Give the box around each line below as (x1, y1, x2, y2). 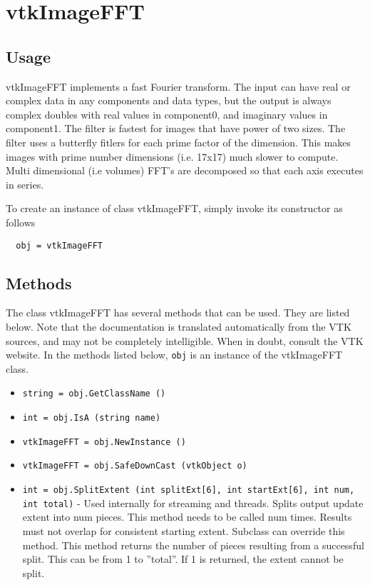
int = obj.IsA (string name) (22, 413, 161, 424)
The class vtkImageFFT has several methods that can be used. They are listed (6, 305, 350, 320)
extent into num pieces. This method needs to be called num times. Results (22, 509, 352, 524)
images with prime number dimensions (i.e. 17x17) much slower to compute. (6, 149, 339, 164)
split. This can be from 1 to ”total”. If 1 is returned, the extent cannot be (22, 551, 344, 566)
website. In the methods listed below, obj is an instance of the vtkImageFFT (6, 347, 343, 362)
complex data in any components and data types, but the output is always (6, 93, 332, 108)
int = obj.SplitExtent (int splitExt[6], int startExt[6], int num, (22, 485, 355, 496)
